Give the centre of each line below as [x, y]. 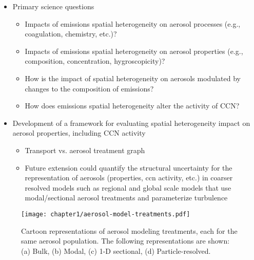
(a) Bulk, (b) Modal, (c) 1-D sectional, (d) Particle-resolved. [116, 250]
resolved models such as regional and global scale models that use [128, 187]
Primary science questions [53, 6]
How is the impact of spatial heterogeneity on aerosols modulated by [133, 78]
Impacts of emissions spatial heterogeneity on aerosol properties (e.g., [134, 51]
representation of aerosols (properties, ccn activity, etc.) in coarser [129, 178]
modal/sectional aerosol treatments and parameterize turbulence [126, 198]
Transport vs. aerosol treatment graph [85, 150]
